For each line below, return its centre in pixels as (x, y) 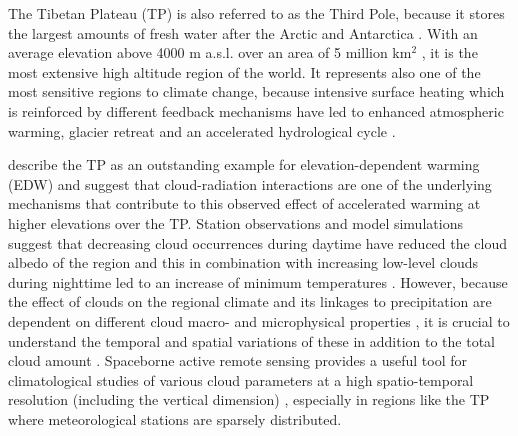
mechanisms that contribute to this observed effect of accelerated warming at (244, 203)
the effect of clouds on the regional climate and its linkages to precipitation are (250, 301)
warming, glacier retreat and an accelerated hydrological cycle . (202, 130)
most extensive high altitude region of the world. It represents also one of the (244, 71)
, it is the (449, 52)
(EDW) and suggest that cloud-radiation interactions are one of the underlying (250, 183)
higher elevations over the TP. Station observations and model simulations (235, 222)
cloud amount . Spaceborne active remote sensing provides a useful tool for (237, 360)
